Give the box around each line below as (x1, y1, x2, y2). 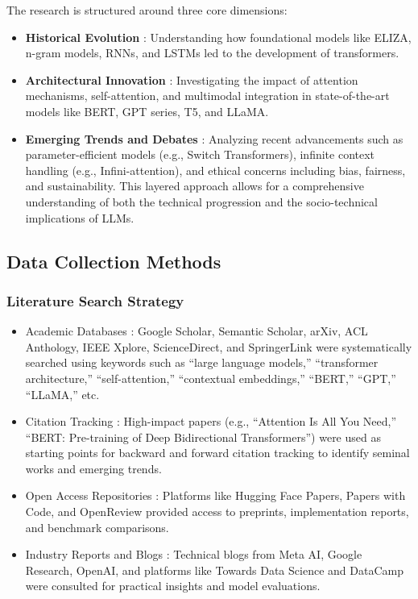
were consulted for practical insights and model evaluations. (25, 577, 321, 594)
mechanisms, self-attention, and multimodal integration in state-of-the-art (25, 87, 390, 104)
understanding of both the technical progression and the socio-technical (25, 193, 378, 210)
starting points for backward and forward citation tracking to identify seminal (25, 444, 410, 461)
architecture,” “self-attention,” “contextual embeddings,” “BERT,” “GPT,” (25, 369, 396, 386)
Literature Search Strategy (6, 290, 184, 310)
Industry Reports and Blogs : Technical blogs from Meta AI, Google (25, 546, 362, 563)
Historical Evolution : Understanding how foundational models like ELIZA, (25, 28, 412, 45)
